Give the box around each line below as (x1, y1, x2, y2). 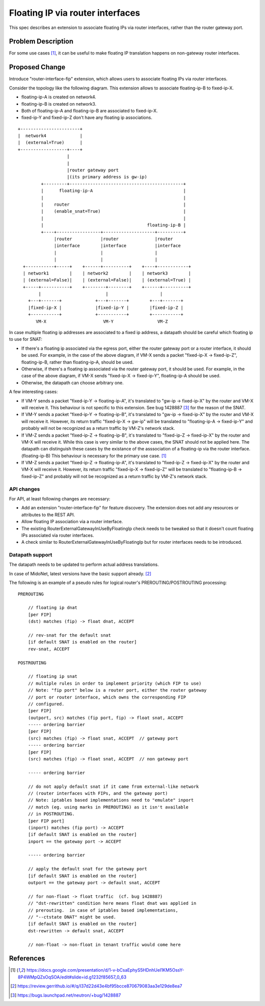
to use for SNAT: (9, 336, 43, 342)
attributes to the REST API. (21, 511, 76, 518)
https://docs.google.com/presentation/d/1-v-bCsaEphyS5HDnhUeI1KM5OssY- (26, 967, 185, 973)
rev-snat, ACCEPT (27, 646, 70, 652)
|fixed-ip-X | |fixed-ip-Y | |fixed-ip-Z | (27, 305, 184, 310)
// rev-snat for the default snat (27, 632, 111, 638)
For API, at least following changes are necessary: (9, 496, 110, 502)
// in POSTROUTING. (27, 811, 75, 817)
